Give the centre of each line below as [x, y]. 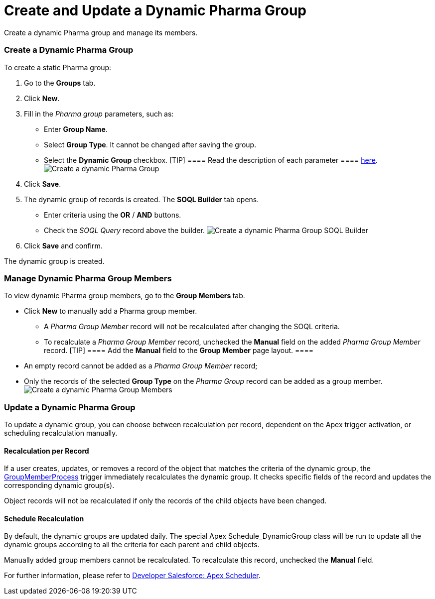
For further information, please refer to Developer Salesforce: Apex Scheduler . [132, 576]
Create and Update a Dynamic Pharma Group [155, 10]
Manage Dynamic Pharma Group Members [88, 278]
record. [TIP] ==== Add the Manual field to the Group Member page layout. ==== [179, 351]
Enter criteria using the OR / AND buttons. [113, 215]
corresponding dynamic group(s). [59, 485]
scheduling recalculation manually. [61, 433]
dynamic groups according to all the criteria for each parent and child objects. [132, 545]
